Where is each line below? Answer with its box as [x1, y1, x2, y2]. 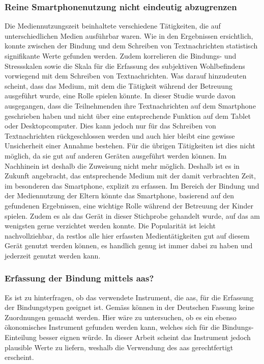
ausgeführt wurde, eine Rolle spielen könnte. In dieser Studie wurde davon [5, 90, 236, 101]
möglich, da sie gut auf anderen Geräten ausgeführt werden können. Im [5, 150, 227, 161]
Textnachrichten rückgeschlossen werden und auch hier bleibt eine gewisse [5, 130, 235, 141]
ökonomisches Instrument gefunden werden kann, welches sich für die [5, 322, 220, 332]
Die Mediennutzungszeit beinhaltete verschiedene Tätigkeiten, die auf [5, 20, 221, 31]
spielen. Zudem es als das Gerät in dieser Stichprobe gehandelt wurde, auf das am [5, 210, 260, 221]
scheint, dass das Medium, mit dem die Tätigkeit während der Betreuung [5, 80, 232, 91]
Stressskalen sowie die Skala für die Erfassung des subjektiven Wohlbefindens [5, 60, 245, 71]
